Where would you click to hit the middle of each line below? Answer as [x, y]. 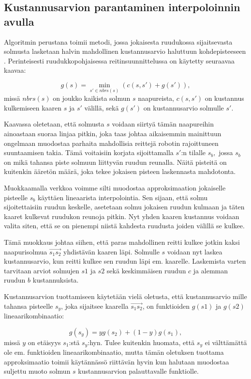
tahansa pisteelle [29, 306]
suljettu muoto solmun [37, 371]
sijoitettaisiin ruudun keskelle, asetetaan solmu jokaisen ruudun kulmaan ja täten [124, 207]
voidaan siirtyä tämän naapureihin [163, 124]
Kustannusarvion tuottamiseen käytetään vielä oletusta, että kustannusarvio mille [125, 296]
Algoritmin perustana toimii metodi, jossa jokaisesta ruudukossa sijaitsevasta [118, 41]
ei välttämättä [226, 342]
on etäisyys [44, 342]
